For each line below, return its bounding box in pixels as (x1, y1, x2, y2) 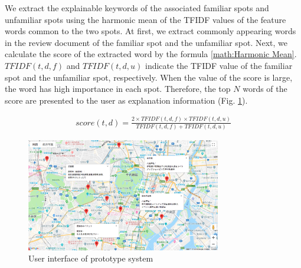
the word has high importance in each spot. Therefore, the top (5, 82, 231, 95)
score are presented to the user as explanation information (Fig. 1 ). (5, 94, 248, 106)
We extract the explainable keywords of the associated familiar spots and (5, 2, 269, 14)
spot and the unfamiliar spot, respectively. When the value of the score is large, (5, 71, 293, 83)
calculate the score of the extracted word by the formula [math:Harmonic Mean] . (5, 48, 297, 60)
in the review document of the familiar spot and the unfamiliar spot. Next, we (5, 36, 288, 48)
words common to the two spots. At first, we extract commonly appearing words (5, 25, 296, 37)
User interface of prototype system (28, 252, 153, 264)
